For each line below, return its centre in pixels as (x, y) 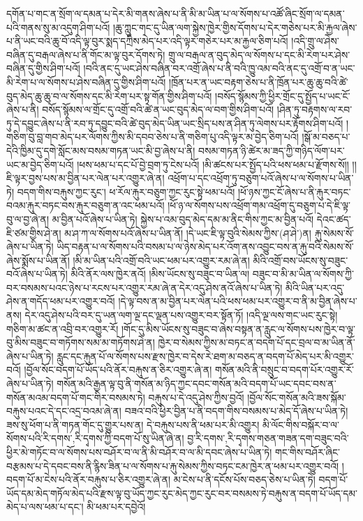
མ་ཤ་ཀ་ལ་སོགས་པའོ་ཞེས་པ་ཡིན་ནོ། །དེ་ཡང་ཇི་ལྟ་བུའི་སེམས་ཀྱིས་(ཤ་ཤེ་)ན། (188, 233)
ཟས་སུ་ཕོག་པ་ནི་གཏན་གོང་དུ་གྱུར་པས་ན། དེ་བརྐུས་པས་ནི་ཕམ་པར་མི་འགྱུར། (133, 424)
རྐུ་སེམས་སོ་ (334, 233)
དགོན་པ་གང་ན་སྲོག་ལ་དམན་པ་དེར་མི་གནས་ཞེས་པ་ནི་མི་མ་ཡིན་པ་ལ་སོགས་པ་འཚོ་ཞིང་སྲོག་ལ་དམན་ (176, 13)
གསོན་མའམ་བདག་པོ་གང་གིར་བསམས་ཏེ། (76, 397)
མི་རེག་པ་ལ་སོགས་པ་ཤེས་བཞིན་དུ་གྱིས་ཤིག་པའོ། (86, 81)
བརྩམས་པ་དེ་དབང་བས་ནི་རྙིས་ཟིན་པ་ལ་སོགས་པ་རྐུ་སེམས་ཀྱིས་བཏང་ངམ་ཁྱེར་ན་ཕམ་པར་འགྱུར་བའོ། (173, 465)
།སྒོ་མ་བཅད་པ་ (326, 137)
